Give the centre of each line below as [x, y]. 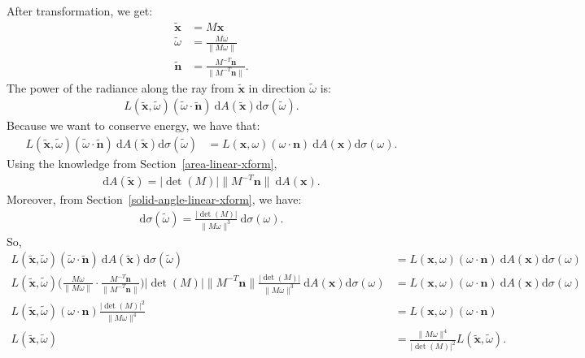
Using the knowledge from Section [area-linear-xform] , [142, 163]
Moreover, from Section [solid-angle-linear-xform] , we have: [154, 199]
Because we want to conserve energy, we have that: [133, 125]
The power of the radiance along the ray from [120, 87]
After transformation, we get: [80, 11]
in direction [277, 87]
